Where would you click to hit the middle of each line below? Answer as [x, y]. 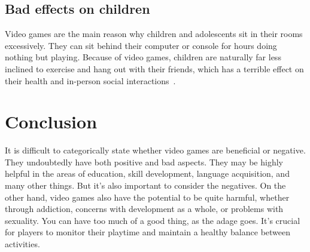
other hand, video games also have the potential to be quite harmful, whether [147, 197]
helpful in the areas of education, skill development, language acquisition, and [147, 173]
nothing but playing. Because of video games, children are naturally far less [143, 57]
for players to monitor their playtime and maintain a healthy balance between [148, 232]
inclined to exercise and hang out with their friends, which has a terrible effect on [154, 68]
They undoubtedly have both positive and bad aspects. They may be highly [144, 162]
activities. [22, 244]
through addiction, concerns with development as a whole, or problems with [144, 209]
